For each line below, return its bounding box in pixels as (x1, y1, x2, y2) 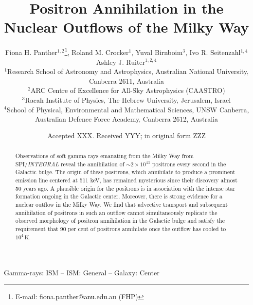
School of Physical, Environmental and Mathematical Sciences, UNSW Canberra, (6, 104, 249, 114)
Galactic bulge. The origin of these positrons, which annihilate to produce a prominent (15, 168, 235, 176)
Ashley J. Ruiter (96, 56, 145, 67)
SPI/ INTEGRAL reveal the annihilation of (15, 160, 125, 168)
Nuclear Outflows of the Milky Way (4, 17, 249, 37)
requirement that (15, 225, 58, 233)
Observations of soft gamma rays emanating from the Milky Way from (15, 152, 194, 160)
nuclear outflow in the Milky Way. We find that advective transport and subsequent (15, 200, 228, 209)
